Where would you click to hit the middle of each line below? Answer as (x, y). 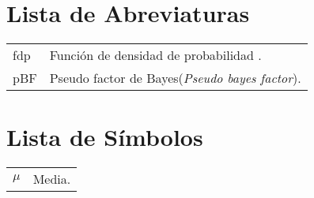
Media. (52, 179)
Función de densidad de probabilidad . (155, 55)
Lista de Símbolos (105, 137)
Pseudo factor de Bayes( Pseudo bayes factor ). (175, 78)
